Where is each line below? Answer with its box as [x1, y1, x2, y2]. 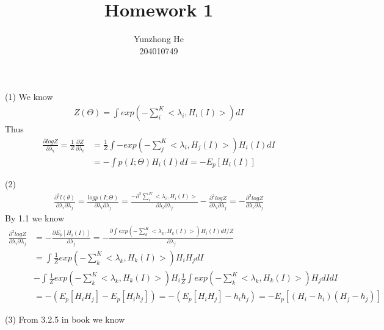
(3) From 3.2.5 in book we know [5, 313, 125, 326]
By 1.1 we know [5, 211, 65, 224]
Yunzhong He [133, 32, 184, 45]
